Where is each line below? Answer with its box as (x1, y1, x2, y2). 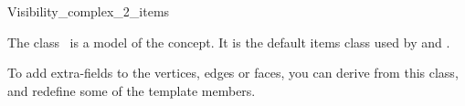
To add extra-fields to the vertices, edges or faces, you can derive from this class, (7, 63, 459, 82)
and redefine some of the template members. (7, 80, 256, 100)
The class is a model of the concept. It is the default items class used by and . (7, 32, 450, 51)
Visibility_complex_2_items (7, 2, 170, 20)
